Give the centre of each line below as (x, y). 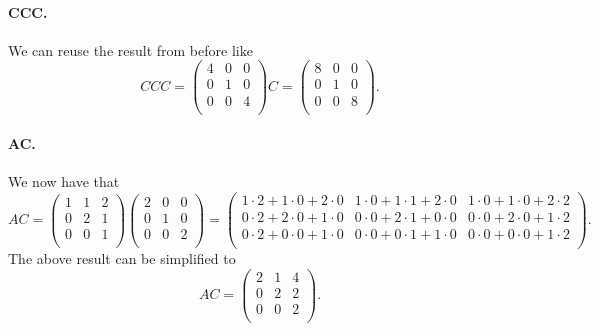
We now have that (64, 181)
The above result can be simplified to (122, 258)
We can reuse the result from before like (130, 49)
